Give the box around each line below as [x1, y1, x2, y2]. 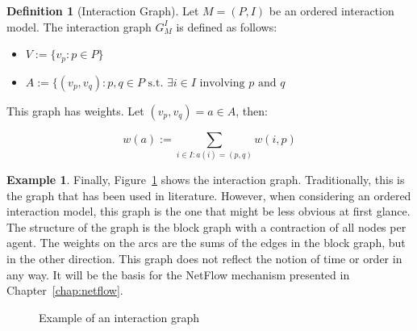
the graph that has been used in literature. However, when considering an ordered [6, 186, 411, 203]
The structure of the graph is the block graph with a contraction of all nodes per [6, 218, 407, 235]
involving [199, 77, 245, 89]
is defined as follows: [176, 18, 277, 35]
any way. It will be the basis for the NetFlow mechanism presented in [6, 266, 350, 283]
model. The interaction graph [6, 18, 152, 35]
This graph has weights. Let [6, 102, 144, 119]
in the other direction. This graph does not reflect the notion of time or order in [6, 249, 402, 266]
